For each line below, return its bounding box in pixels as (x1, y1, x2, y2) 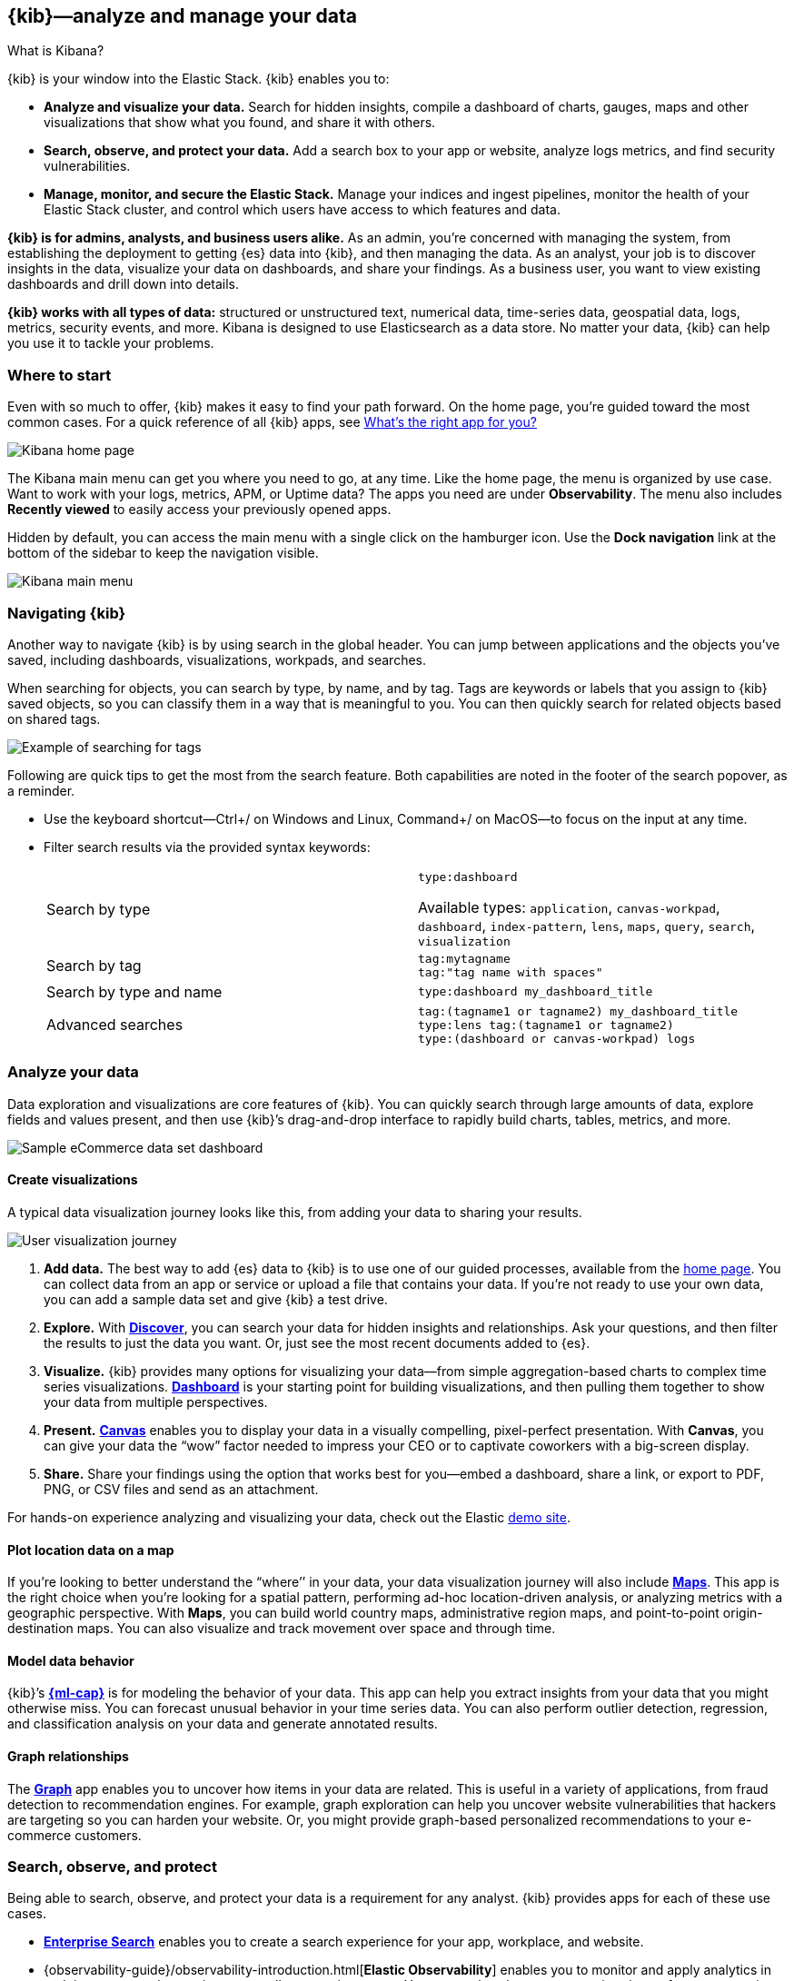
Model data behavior (7, 1652, 134, 1669)
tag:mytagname (418, 951, 511, 966)
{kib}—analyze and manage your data (7, 5, 358, 27)
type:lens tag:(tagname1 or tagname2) (418, 1017, 674, 1032)
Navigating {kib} (7, 603, 126, 622)
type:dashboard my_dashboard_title (418, 985, 653, 999)
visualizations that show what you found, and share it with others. (44, 114, 436, 131)
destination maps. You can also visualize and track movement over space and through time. (7, 1620, 556, 1637)
